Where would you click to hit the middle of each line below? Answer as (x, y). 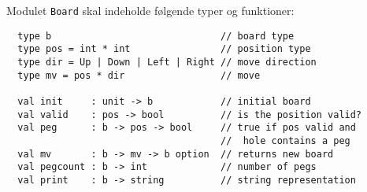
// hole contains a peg (285, 140)
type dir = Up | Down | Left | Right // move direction (167, 62)
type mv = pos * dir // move (139, 75)
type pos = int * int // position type (164, 49)
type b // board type (156, 36)
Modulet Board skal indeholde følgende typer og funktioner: (150, 10)
